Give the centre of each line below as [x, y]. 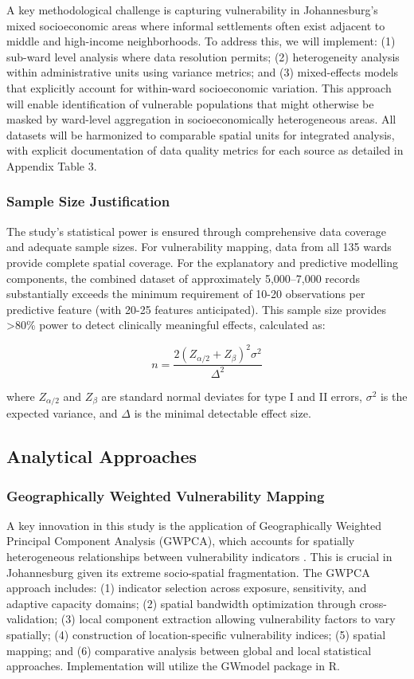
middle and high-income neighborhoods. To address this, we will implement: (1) [201, 41]
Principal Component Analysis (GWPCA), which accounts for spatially [181, 541]
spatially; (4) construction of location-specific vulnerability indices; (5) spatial [196, 634]
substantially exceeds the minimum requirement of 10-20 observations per [186, 294]
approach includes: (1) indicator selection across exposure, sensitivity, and [187, 588]
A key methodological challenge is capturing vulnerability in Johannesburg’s [192, 10]
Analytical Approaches [102, 456]
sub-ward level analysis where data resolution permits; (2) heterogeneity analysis [203, 56]
